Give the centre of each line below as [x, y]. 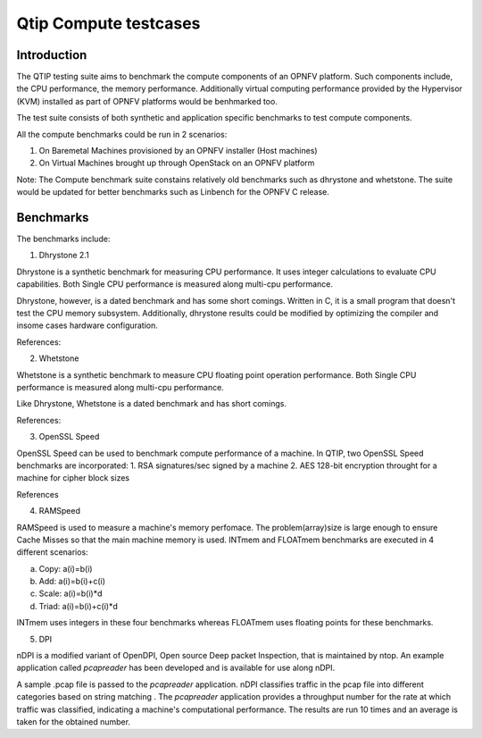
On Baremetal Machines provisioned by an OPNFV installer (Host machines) [178, 151]
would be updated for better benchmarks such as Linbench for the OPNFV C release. [173, 192]
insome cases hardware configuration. [87, 325]
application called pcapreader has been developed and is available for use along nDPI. [176, 668]
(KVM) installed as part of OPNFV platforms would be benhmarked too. [147, 101]
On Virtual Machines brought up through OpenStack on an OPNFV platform [177, 163]
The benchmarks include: [63, 239]
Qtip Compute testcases [108, 23]
